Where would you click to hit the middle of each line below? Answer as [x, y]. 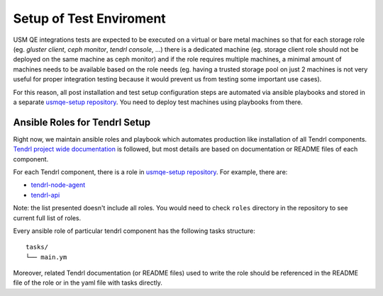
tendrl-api [45, 195]
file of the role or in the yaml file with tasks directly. [88, 283]
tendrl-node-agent [58, 185]
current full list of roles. [47, 218]
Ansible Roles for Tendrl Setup [82, 122]
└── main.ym [46, 257]
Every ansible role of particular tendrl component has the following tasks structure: [134, 231]
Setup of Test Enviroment [89, 18]
